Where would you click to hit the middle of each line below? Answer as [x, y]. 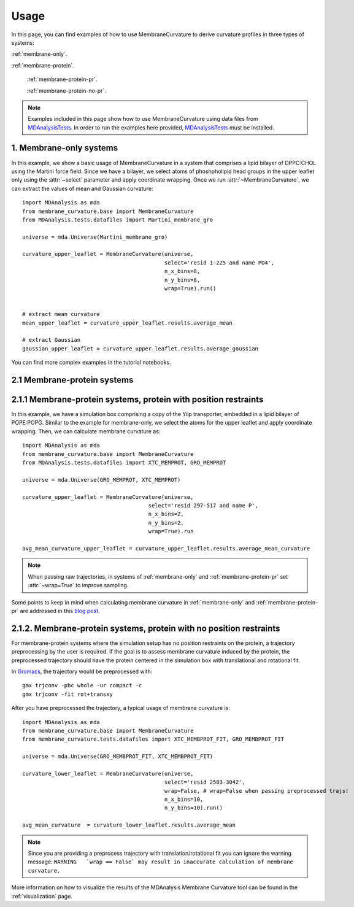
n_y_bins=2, [166, 523]
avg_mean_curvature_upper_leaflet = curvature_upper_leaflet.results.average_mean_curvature [166, 548]
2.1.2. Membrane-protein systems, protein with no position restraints [146, 628]
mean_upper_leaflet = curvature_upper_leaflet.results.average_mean [127, 323]
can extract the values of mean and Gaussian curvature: [82, 188]
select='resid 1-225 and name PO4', [219, 263]
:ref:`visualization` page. [42, 896]
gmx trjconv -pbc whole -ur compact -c [82, 685]
